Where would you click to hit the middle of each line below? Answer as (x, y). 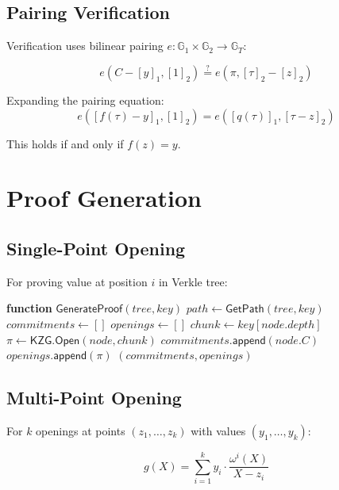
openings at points (81, 430)
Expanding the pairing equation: (85, 100)
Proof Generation (104, 198)
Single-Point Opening (96, 248)
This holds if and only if (65, 143)
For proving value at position (77, 281)
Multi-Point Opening (94, 398)
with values (218, 430)
